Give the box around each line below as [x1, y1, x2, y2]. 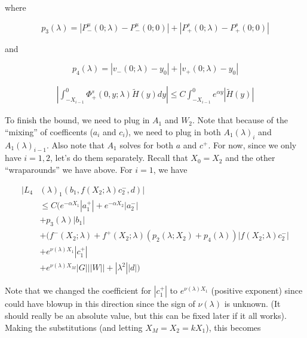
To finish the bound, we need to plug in [5, 114, 150, 126]
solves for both [119, 138, 174, 151]
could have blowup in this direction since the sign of [5, 297, 195, 310]
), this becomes [205, 321, 261, 333]
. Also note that [46, 138, 105, 151]
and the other [225, 151, 275, 164]
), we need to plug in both [125, 125, 221, 138]
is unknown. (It [224, 297, 281, 310]
